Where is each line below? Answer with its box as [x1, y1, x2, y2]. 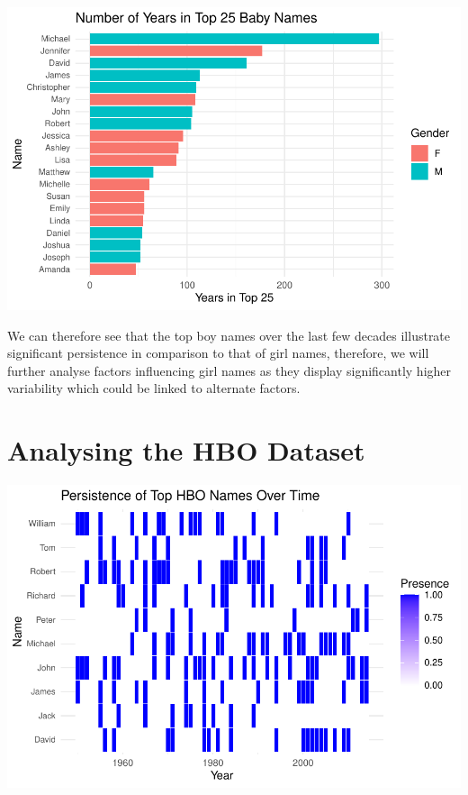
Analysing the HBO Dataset [7, 432, 365, 469]
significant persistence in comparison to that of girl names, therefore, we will [7, 343, 429, 362]
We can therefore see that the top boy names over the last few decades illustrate [7, 325, 451, 344]
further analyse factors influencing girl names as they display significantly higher [7, 361, 452, 379]
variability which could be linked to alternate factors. [7, 379, 301, 397]
